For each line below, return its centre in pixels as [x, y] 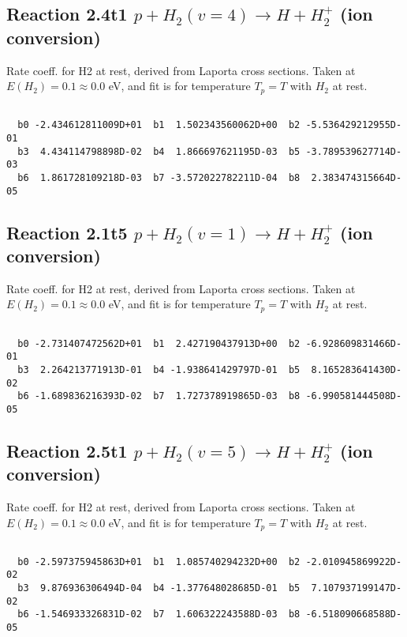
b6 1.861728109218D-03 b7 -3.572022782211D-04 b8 [159, 177]
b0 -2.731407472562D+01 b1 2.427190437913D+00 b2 [159, 343]
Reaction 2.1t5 [67, 232]
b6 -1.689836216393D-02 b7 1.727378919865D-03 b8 [159, 396]
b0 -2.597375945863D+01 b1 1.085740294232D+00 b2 [159, 562]
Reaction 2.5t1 [67, 450]
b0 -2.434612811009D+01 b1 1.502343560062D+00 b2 [159, 125]
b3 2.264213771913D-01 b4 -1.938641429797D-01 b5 [159, 369]
